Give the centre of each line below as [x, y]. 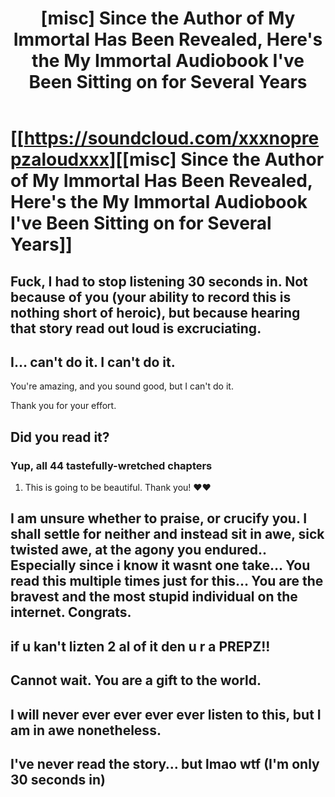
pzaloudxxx [60, 159]
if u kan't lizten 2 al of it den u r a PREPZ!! [140, 646]
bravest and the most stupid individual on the [154, 597]
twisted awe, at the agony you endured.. [138, 550]
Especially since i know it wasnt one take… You [160, 565]
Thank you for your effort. [63, 406]
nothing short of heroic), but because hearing [155, 312]
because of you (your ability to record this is [151, 297]
